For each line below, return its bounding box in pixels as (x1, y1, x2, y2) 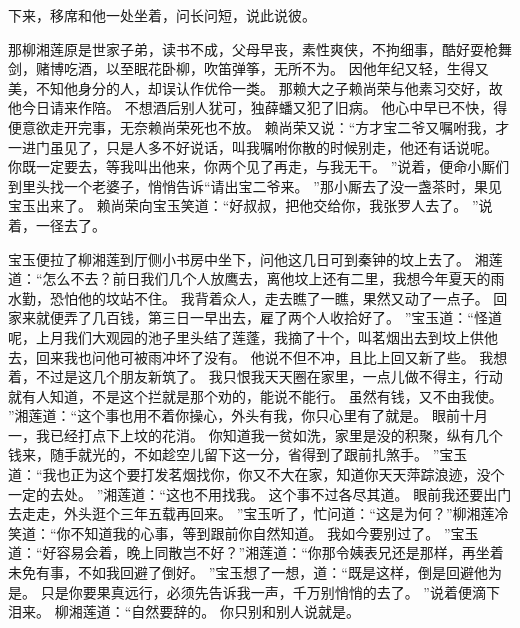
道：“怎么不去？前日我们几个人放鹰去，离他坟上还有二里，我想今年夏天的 (8, 268, 491, 289)
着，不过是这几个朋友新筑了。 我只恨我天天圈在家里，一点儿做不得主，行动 (8, 366, 503, 387)
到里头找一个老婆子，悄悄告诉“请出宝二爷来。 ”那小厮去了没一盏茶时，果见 (8, 175, 502, 196)
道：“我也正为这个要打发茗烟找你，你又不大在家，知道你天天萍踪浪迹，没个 (8, 464, 505, 485)
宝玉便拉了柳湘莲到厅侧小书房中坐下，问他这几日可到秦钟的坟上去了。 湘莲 (8, 248, 503, 269)
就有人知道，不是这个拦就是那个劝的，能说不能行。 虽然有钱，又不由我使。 (8, 385, 503, 406)
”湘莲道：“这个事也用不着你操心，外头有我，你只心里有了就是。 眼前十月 (8, 405, 488, 426)
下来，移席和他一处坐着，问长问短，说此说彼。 (8, 5, 316, 25)
